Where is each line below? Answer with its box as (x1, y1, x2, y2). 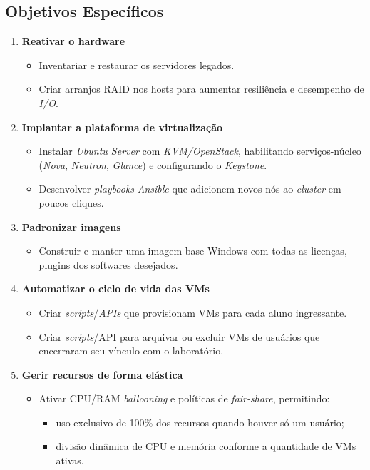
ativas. (56, 453, 84, 468)
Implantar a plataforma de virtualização (21, 119, 223, 134)
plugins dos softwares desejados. (38, 257, 178, 272)
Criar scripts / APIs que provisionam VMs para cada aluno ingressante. (38, 305, 347, 320)
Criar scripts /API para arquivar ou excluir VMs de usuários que (38, 329, 320, 344)
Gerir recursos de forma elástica (21, 367, 183, 382)
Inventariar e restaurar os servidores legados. (38, 57, 235, 72)
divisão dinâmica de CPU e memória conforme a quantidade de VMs (56, 439, 356, 454)
